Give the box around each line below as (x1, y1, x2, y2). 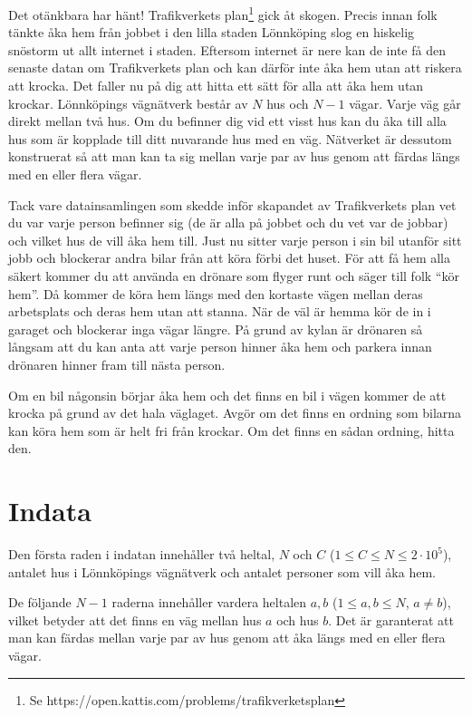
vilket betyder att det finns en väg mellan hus (8, 610, 262, 629)
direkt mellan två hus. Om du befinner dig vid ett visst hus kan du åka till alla (8, 111, 447, 131)
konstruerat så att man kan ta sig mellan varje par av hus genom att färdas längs (8, 147, 460, 166)
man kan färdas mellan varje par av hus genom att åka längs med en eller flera (8, 628, 446, 647)
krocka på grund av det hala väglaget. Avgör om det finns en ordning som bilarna (8, 403, 462, 422)
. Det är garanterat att (328, 610, 454, 629)
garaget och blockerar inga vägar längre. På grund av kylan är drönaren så (8, 319, 423, 338)
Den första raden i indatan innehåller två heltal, (8, 545, 275, 564)
